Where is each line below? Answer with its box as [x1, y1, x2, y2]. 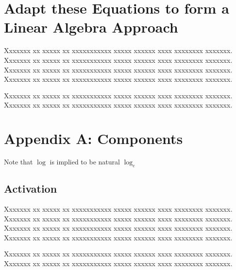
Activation [4, 181, 57, 196]
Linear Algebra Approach [4, 17, 178, 37]
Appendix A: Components [4, 128, 183, 148]
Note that [4, 157, 33, 166]
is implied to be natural [50, 157, 120, 166]
